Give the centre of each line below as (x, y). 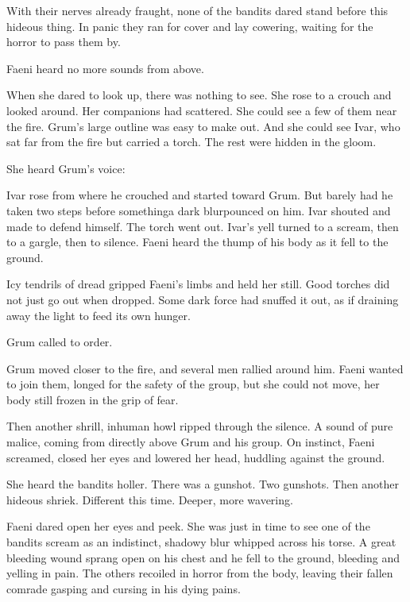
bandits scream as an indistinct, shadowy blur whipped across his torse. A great (201, 542)
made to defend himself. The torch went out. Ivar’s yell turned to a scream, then (203, 226)
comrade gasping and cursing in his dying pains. (124, 588)
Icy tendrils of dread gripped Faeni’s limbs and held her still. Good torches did (198, 284)
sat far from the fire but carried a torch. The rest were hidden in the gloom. (191, 142)
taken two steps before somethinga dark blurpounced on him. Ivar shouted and (199, 210)
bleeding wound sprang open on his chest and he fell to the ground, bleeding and (203, 557)
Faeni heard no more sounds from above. (105, 68)
